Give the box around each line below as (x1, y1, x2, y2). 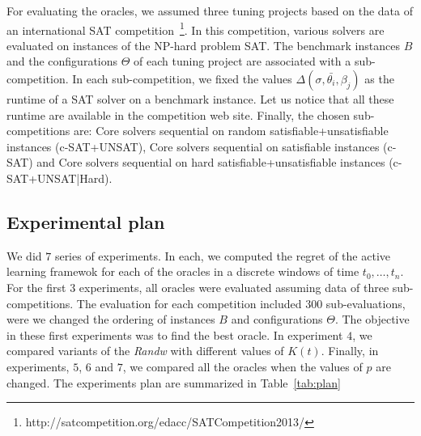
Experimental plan (6, 209, 165, 234)
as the (364, 70, 394, 87)
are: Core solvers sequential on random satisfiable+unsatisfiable (73, 122, 389, 139)
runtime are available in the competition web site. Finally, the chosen (6, 106, 350, 123)
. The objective (334, 311, 410, 328)
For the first (6, 278, 66, 295)
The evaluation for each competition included (76, 294, 302, 311)
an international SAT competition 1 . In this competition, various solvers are (6, 19, 385, 38)
